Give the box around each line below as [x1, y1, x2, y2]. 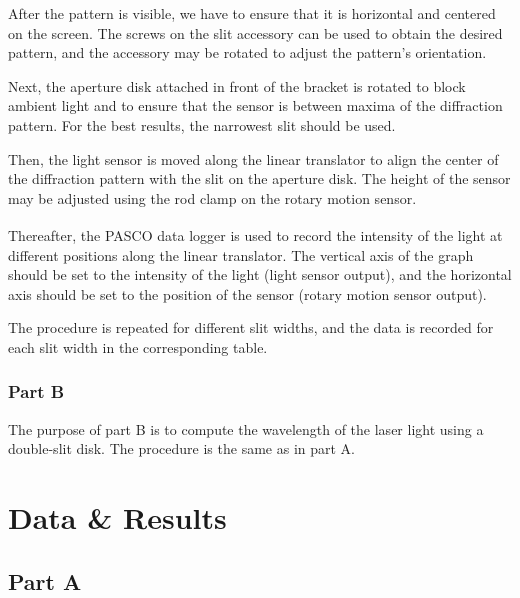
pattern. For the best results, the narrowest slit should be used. [8, 114, 396, 135]
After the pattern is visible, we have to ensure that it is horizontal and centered [8, 3, 496, 23]
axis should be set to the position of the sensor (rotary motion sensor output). [8, 283, 487, 304]
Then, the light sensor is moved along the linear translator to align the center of [8, 148, 499, 169]
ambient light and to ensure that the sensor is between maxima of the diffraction [8, 95, 503, 116]
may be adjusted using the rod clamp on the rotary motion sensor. [8, 187, 417, 208]
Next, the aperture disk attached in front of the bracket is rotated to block [8, 75, 466, 96]
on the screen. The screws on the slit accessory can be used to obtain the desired [8, 22, 503, 43]
